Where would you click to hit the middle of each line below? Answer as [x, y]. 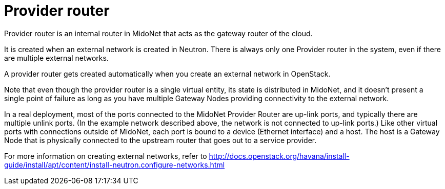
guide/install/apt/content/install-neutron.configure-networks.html [115, 164]
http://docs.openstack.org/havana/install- [279, 156]
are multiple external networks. [56, 58]
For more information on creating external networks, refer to [106, 156]
